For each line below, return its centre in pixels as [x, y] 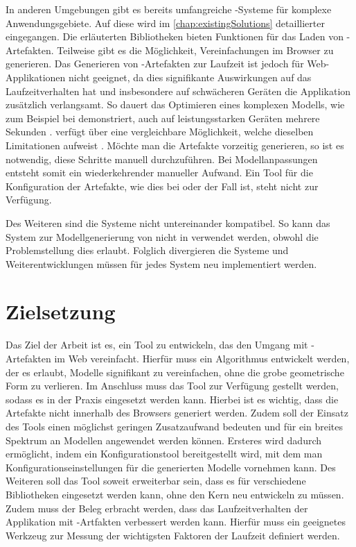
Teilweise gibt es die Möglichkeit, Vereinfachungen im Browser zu [195, 50]
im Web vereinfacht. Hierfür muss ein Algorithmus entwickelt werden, [202, 358]
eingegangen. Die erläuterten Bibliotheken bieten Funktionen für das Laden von [175, 36]
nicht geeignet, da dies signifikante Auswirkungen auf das [190, 77]
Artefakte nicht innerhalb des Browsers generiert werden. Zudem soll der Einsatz [177, 413]
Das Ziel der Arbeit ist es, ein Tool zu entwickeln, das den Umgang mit [157, 345]
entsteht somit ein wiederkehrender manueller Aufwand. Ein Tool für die [159, 172]
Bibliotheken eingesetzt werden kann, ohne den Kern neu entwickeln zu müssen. [175, 494]
